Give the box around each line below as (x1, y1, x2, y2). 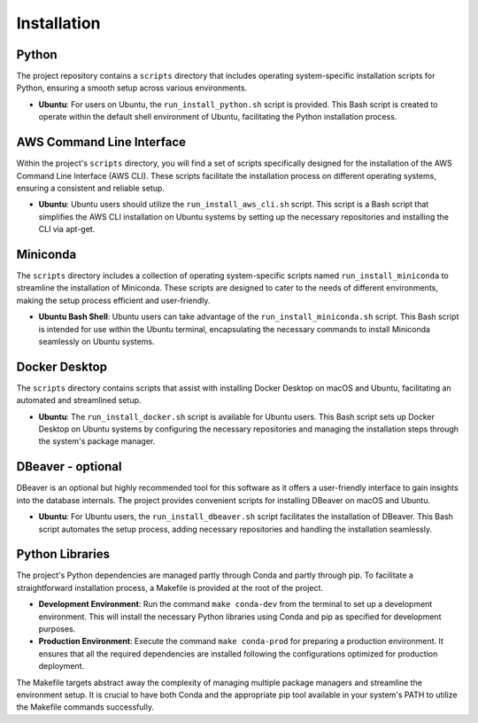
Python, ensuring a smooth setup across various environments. (16, 82, 248, 93)
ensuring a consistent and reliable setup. (16, 183, 166, 193)
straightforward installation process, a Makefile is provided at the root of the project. (16, 582, 323, 593)
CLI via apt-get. (38, 224, 96, 235)
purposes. (38, 623, 76, 634)
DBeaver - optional (16, 459, 122, 474)
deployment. (38, 661, 84, 672)
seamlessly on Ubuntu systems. (38, 336, 155, 346)
